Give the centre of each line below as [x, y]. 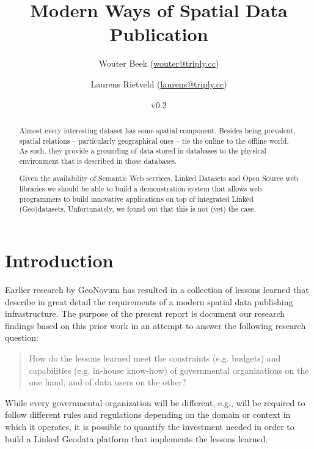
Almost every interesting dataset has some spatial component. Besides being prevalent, [157, 130]
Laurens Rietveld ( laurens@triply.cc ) [159, 83]
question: [22, 337]
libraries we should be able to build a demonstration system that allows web [141, 189]
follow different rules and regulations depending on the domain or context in [148, 414]
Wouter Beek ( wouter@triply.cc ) [159, 63]
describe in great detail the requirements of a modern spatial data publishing [149, 301]
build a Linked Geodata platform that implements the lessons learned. [137, 438]
